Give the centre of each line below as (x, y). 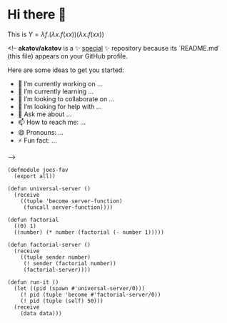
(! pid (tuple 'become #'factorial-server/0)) (91, 294)
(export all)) (35, 176)
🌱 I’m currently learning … (56, 91)
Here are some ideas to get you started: (66, 70)
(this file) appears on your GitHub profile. (68, 56)
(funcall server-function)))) (68, 207)
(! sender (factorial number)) (70, 263)
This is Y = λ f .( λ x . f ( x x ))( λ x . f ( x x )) (56, 34)
